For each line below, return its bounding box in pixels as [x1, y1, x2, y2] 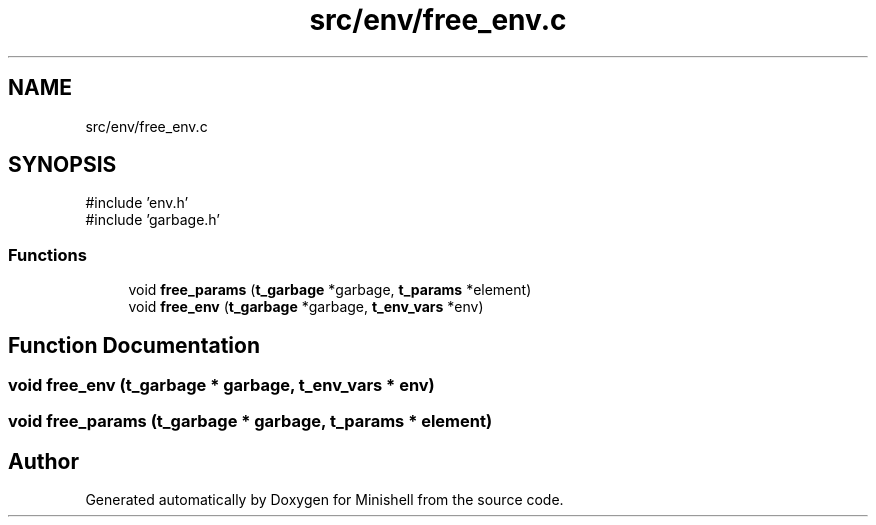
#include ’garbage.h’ [85, 211, 220, 229]
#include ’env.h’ [85, 194, 189, 212]
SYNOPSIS [8, 152, 117, 178]
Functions [8, 244, 87, 265]
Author [8, 448, 79, 474]
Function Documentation [8, 332, 260, 358]
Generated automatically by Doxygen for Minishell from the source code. [85, 491, 564, 509]
